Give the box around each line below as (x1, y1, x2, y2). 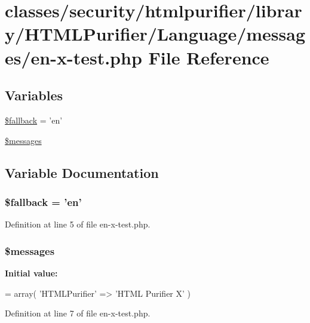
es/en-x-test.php (5, 45, 142, 69)
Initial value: (5, 266, 58, 279)
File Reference (148, 45, 269, 69)
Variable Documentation (5, 163, 159, 182)
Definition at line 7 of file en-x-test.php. (5, 307, 151, 319)
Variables (5, 86, 63, 104)
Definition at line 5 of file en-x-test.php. (5, 218, 151, 230)
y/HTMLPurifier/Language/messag (5, 21, 306, 46)
